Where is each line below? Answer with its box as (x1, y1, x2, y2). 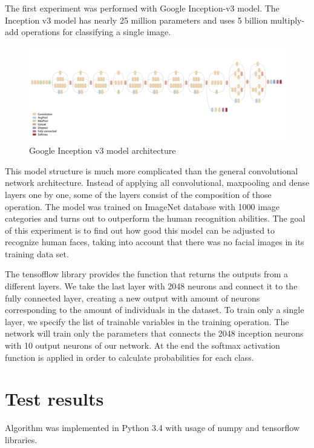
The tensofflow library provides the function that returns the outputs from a (5, 268, 289, 280)
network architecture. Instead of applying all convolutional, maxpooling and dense (5, 176, 310, 189)
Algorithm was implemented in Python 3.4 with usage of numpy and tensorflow (5, 421, 300, 434)
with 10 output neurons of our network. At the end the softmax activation (5, 339, 280, 352)
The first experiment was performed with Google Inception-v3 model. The (5, 2, 280, 14)
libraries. (5, 433, 38, 446)
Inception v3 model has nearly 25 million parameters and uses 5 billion (5, 13, 268, 26)
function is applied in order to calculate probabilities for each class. (5, 351, 254, 363)
